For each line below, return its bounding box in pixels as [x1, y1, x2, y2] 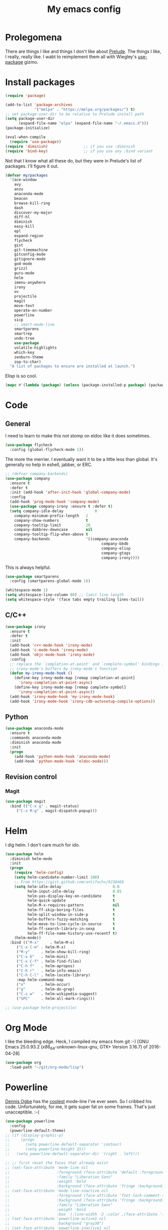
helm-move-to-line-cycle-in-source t [27, 921, 115, 927]
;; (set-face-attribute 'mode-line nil [5, 1165, 88, 1170]
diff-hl [14, 215, 30, 220]
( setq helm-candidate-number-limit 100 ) [14, 875, 99, 880]
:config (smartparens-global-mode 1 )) [9, 578, 91, 584]
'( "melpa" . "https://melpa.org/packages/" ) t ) [34, 107, 135, 112]
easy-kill [14, 224, 35, 229]
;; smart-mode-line [14, 322, 55, 327]
